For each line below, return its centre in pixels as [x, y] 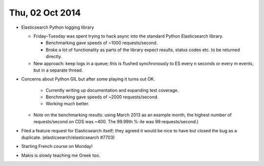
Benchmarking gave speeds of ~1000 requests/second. [102, 43]
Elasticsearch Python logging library [58, 27]
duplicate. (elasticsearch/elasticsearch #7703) [68, 138]
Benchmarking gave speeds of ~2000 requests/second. [102, 97]
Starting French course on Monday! [57, 147]
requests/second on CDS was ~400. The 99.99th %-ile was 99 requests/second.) [116, 122]
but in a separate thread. [58, 70]
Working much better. [67, 104]
